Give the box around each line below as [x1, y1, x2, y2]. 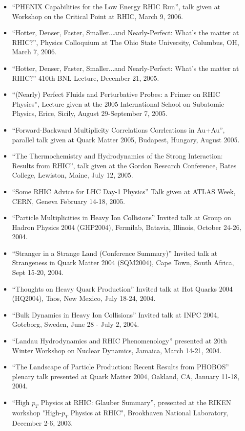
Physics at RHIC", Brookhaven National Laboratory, [70, 407, 228, 417]
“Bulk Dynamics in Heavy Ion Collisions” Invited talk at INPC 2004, [12, 309, 219, 319]
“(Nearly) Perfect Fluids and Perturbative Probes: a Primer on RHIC [12, 89, 221, 99]
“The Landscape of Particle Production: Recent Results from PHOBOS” [12, 362, 229, 372]
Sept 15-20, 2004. [12, 267, 63, 277]
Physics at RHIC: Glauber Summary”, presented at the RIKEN [41, 397, 231, 407]
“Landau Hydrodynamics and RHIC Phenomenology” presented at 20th [12, 336, 227, 346]
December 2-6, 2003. [12, 417, 73, 428]
